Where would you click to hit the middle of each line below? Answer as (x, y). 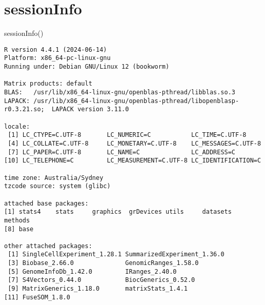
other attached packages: (48, 246)
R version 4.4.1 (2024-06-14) (56, 49)
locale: (17, 126)
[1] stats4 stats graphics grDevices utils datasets (118, 212)
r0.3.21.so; (24, 109)
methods (17, 220)
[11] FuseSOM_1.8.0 (37, 297)
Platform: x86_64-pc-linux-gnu (57, 58)
